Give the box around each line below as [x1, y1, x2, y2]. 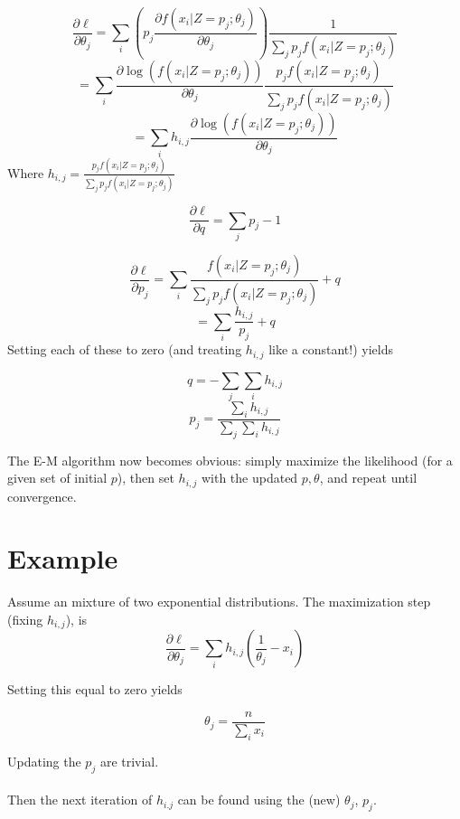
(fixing [7, 609, 43, 628]
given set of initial [7, 468, 108, 487]
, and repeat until [319, 468, 418, 487]
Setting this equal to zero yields [7, 680, 183, 699]
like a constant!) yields [268, 340, 393, 359]
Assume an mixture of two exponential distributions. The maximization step [7, 592, 431, 611]
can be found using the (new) [177, 790, 341, 809]
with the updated [201, 468, 298, 487]
